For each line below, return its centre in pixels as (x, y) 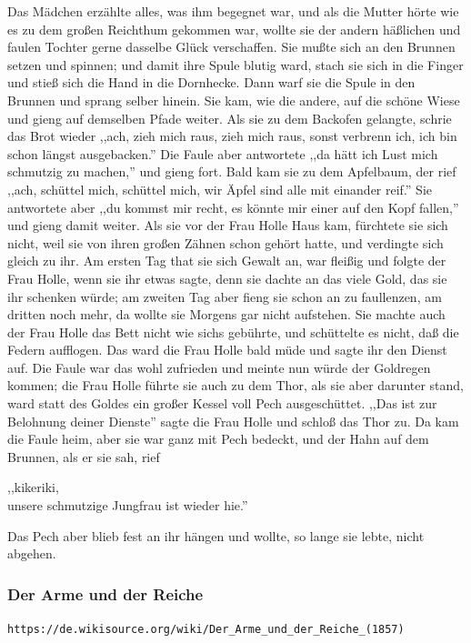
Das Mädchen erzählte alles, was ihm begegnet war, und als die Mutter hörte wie (233, 11)
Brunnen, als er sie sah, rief (84, 456)
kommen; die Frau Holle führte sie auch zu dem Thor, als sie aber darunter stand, (236, 385)
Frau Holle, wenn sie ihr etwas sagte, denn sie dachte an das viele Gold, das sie (227, 278)
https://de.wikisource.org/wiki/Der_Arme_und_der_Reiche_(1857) (206, 630)
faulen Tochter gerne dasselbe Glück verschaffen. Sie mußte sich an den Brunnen (231, 47)
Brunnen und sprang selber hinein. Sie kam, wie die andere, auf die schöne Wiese (234, 100)
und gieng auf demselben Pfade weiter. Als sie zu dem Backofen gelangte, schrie (230, 118)
